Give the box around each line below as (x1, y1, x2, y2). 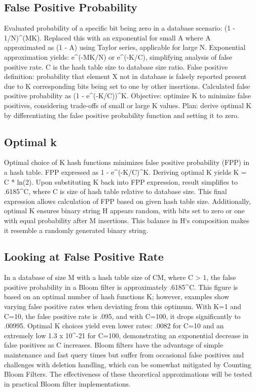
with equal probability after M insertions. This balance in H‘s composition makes (4, 215, 250, 225)
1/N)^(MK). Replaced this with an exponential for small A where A (4, 32, 211, 42)
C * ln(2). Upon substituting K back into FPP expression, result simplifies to (4, 176, 238, 187)
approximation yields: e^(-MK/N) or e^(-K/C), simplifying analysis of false (4, 51, 232, 62)
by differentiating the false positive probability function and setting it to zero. (4, 110, 239, 120)
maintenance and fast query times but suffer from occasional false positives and (4, 350, 244, 360)
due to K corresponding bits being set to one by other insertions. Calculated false (4, 80, 250, 91)
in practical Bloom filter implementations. (4, 378, 131, 389)
